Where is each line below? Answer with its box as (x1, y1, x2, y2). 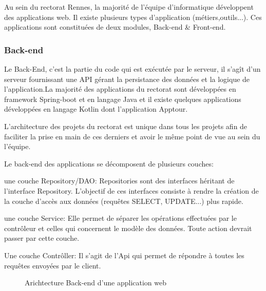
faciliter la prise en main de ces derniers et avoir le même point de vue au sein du (4, 131, 260, 141)
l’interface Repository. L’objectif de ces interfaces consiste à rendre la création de (4, 185, 259, 196)
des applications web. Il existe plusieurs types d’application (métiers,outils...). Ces (4, 11, 262, 22)
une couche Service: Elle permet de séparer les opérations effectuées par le (4, 213, 237, 223)
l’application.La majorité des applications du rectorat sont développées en (4, 84, 236, 94)
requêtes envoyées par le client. (4, 260, 101, 271)
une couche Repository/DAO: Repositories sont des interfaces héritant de (4, 175, 235, 186)
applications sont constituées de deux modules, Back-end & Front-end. (4, 22, 226, 32)
